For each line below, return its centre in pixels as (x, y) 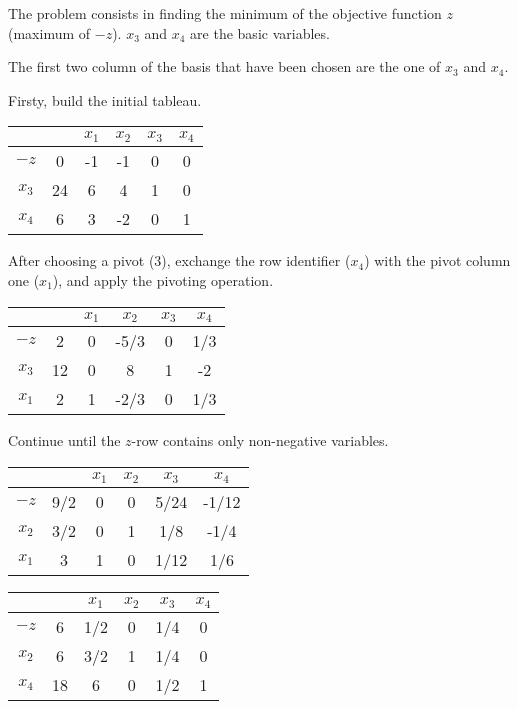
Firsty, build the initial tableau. (105, 99)
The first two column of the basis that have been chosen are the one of (224, 66)
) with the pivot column (437, 260)
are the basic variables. (260, 32)
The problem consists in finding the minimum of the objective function (225, 13)
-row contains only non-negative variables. (260, 440)
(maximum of (49, 32)
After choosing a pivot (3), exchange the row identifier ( (179, 260)
